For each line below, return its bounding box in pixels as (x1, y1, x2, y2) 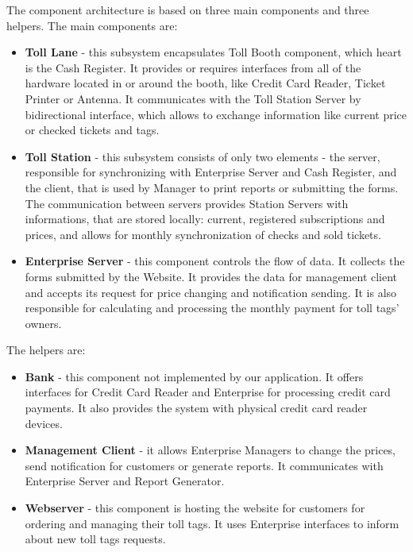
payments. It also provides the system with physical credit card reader (25, 400, 368, 416)
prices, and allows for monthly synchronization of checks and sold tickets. (25, 226, 381, 242)
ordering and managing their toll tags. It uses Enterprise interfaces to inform (25, 515, 399, 531)
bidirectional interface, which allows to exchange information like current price (25, 106, 407, 122)
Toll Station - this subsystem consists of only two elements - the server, (25, 148, 380, 164)
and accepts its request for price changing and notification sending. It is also (25, 284, 397, 300)
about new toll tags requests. (25, 531, 166, 547)
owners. (25, 315, 62, 331)
